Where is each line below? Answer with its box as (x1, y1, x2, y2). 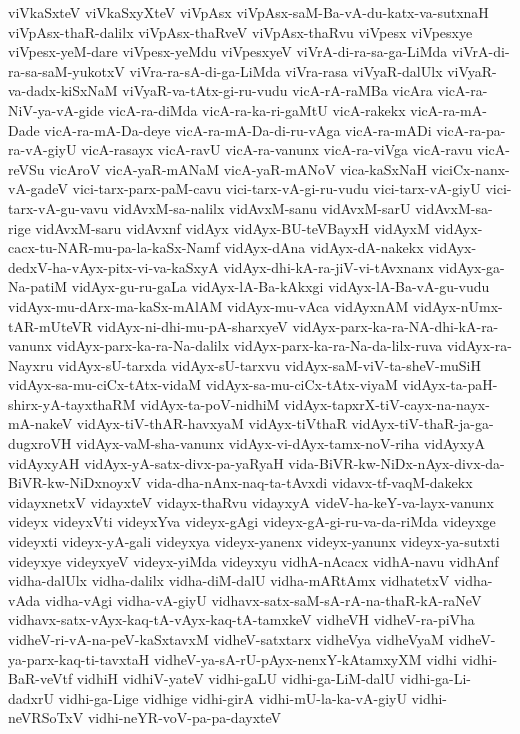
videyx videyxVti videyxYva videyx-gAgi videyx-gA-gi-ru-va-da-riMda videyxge (8, 511, 496, 532)
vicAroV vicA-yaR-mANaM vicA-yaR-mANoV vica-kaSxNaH (49, 158, 427, 179)
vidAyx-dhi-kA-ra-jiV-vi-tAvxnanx (223, 256, 434, 277)
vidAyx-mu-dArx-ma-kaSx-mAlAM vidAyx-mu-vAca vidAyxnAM (8, 295, 409, 316)
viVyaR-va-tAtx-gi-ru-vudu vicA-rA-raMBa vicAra (122, 80, 433, 101)
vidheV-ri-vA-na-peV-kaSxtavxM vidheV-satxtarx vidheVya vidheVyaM (8, 629, 444, 649)
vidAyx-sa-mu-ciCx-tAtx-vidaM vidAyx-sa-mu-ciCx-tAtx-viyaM (8, 374, 398, 395)
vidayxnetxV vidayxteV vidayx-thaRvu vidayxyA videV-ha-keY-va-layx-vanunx (8, 491, 494, 512)
